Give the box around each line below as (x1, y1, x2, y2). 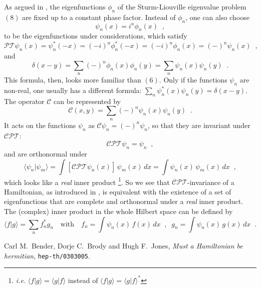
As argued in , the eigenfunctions (4, 1, 106, 11)
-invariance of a (187, 176, 234, 187)
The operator (4, 95, 45, 106)
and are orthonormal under (4, 148, 87, 159)
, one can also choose (185, 11, 249, 22)
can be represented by (54, 95, 121, 106)
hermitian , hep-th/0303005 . (4, 250, 90, 260)
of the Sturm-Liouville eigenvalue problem (117, 1, 246, 11)
